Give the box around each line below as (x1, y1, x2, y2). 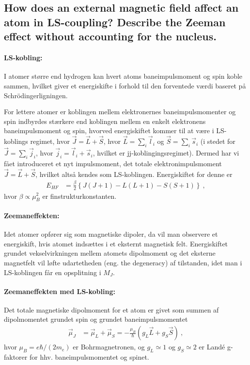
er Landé (199, 342, 225, 352)
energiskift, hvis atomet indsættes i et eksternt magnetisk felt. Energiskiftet (4, 238, 228, 248)
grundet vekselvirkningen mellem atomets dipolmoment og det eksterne (4, 248, 216, 258)
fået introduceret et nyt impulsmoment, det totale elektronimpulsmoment (4, 158, 222, 168)
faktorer (4, 351, 28, 362)
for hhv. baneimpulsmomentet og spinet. (29, 351, 149, 362)
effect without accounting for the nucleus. (4, 29, 217, 44)
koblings (4, 136, 28, 146)
